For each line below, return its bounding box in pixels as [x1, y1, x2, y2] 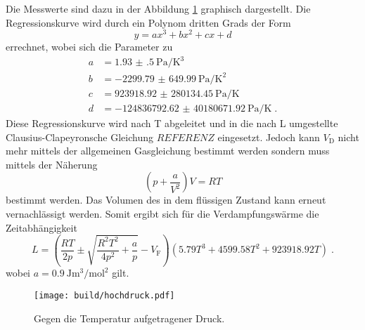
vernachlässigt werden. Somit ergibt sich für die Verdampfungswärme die [6, 206, 319, 220]
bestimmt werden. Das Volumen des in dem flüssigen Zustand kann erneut [6, 192, 326, 207]
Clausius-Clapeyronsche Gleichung [6, 129, 153, 144]
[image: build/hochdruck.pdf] [34, 291, 175, 301]
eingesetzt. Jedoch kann [217, 129, 320, 144]
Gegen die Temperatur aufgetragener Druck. [34, 310, 225, 325]
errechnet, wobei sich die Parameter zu [6, 39, 173, 54]
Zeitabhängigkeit [6, 220, 77, 235]
